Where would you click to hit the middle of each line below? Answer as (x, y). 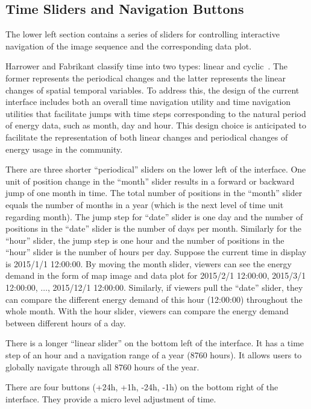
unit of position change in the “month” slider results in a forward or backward (150, 181)
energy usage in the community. (64, 149)
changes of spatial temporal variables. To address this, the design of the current (152, 90)
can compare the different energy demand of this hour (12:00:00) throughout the (154, 299)
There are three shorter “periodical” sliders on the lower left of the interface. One (156, 169)
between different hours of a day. (66, 322)
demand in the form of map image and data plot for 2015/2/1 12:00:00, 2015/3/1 (156, 275)
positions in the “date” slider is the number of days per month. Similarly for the (153, 228)
